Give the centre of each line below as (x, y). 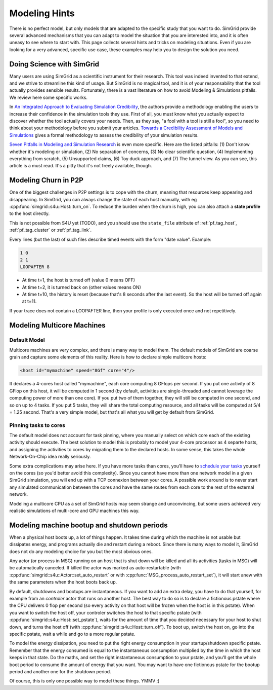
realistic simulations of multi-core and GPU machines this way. (75, 511)
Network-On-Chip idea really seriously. (50, 457)
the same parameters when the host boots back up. (63, 582)
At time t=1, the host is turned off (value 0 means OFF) (79, 280)
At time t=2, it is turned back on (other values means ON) (82, 287)
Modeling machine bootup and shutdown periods (88, 525)
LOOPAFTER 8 (35, 267)
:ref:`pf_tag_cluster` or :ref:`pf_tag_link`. (51, 230)
